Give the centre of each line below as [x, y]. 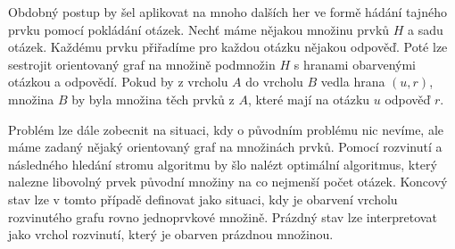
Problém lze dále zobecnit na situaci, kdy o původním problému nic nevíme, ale [226, 129]
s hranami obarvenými [355, 64]
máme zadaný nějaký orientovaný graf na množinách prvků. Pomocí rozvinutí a [225, 147]
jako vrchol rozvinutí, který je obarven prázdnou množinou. [171, 234]
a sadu [426, 29]
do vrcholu [274, 82]
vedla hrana [353, 82]
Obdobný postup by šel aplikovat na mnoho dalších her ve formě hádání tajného [227, 12]
